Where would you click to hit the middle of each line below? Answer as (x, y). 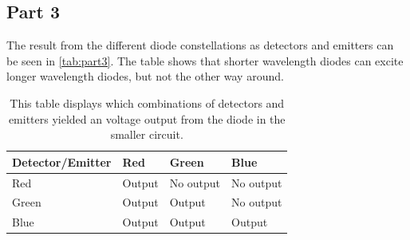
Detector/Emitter (62, 161)
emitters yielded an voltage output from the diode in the (147, 118)
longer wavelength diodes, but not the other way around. (145, 76)
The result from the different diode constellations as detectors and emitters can (200, 45)
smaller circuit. (147, 134)
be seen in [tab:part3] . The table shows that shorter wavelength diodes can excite (205, 60)
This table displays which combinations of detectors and (147, 102)
